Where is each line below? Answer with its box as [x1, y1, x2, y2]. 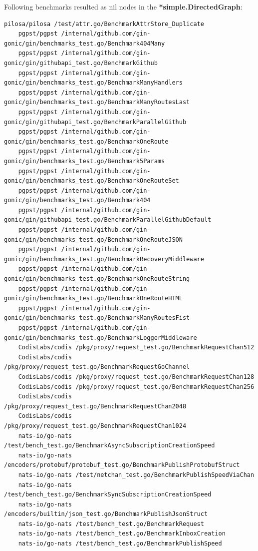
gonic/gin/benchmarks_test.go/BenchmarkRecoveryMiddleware [4, 255, 204, 263]
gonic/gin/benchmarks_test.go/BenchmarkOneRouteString [4, 275, 190, 283]
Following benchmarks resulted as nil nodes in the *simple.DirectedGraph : [4, 2, 243, 12]
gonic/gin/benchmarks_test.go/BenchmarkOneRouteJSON [4, 236, 183, 243]
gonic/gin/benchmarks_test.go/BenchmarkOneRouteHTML [4, 295, 183, 302]
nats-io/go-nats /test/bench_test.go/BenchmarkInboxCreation [18, 530, 226, 537]
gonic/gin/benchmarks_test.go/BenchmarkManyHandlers [4, 79, 183, 87]
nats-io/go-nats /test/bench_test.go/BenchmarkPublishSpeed [18, 540, 222, 547]
